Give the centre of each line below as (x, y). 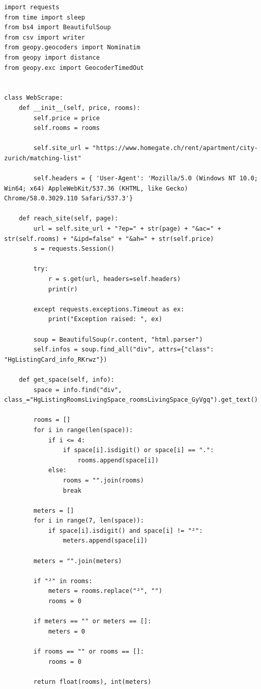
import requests (32, 7)
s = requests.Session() (74, 249)
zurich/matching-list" (43, 158)
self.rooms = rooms (67, 128)
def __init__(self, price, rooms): (79, 108)
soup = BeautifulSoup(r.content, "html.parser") (118, 339)
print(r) (63, 289)
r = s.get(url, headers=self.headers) (114, 279)
